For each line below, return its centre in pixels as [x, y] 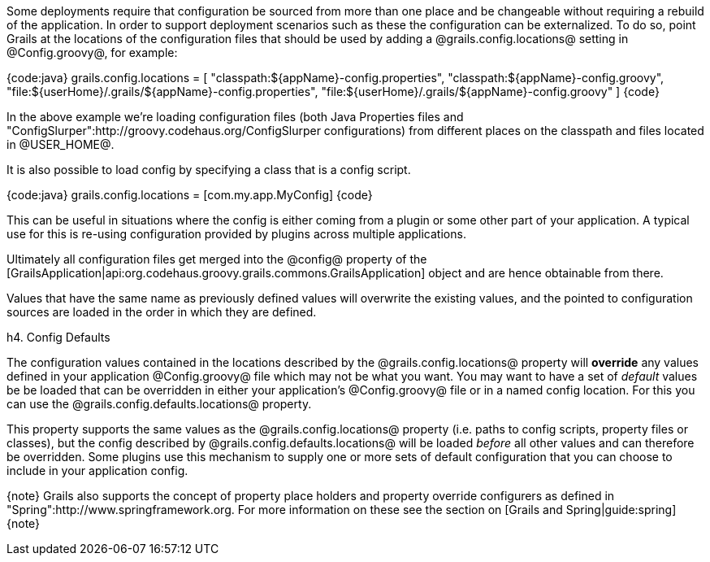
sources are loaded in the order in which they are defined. [162, 312]
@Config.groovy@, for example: [92, 52]
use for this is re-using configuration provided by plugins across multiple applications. [236, 234]
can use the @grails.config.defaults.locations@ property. [159, 404]
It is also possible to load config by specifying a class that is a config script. [209, 170]
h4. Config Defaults [58, 337]
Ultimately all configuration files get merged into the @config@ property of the [217, 259]
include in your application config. [97, 471]
